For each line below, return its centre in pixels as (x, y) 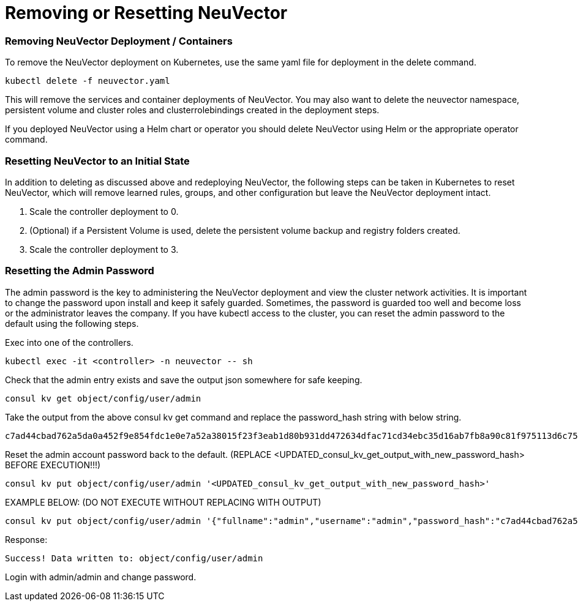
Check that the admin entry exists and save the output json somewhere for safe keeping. (184, 380)
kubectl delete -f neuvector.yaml (88, 81)
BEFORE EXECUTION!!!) (53, 465)
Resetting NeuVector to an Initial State (97, 161)
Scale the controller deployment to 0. (104, 211)
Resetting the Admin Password (80, 271)
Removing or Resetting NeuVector (146, 13)
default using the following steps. (72, 323)
